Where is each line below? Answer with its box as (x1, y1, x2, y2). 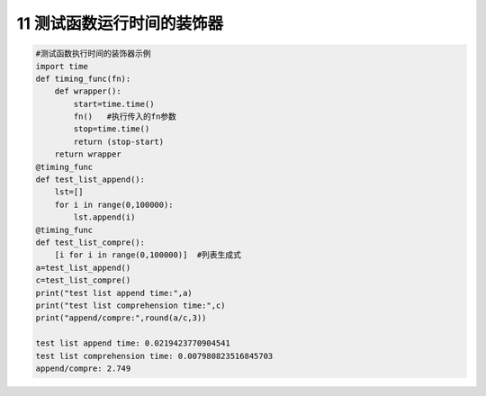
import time (35, 61, 89, 71)
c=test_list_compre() (35, 275, 131, 285)
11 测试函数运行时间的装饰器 (16, 13, 224, 33)
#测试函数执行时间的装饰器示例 (35, 49, 152, 58)
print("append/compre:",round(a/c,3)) (35, 313, 207, 323)
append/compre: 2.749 (35, 363, 131, 373)
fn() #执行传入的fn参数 (73, 112, 177, 121)
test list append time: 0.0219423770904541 (35, 338, 231, 348)
